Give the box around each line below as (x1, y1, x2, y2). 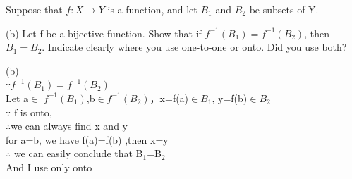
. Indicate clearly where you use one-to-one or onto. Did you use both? (42, 39, 347, 54)
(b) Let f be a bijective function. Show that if (6, 25, 202, 40)
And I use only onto (6, 159, 92, 174)
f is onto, (13, 104, 52, 119)
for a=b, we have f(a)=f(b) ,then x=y (6, 132, 169, 147)
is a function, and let (107, 2, 198, 16)
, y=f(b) (212, 90, 248, 105)
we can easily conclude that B (13, 146, 143, 161)
